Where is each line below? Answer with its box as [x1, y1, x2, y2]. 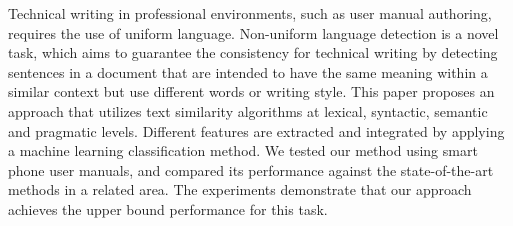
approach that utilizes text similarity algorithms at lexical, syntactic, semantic [8, 100, 488, 121]
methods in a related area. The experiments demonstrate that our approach [8, 179, 472, 200]
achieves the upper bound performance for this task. [8, 198, 328, 219]
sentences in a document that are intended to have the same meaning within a [8, 61, 488, 82]
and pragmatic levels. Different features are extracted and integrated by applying [8, 120, 505, 141]
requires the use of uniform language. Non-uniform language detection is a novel [8, 22, 499, 43]
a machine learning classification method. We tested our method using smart [8, 140, 478, 161]
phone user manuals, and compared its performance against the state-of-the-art [8, 159, 494, 180]
